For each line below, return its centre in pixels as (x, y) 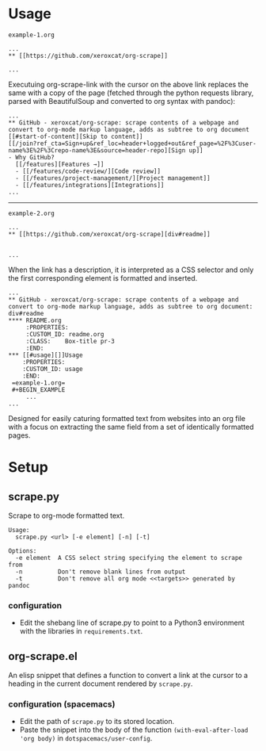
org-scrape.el (43, 656)
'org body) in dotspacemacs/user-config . (86, 738)
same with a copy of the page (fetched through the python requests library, (131, 93)
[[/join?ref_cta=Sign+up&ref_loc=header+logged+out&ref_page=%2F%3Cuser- (133, 144)
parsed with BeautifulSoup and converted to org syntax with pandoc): (122, 101)
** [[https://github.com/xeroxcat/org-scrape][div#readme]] (110, 234)
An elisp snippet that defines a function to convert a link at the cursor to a (128, 676)
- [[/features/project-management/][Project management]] (113, 178)
